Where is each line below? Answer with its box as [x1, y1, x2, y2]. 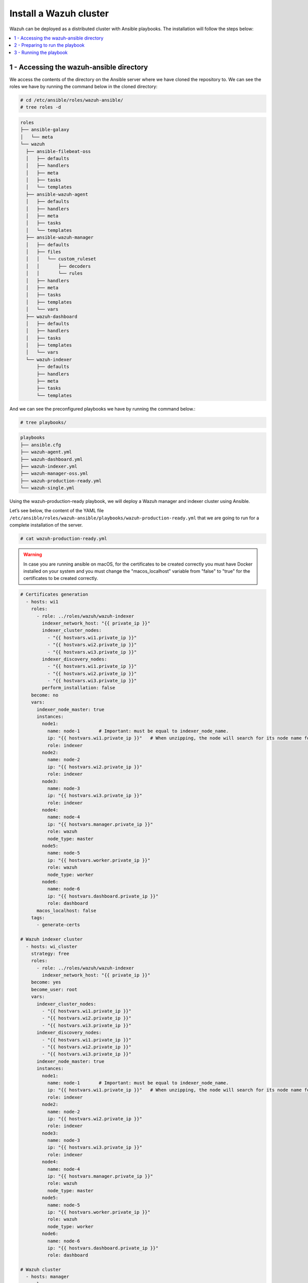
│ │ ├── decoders [26, 263, 91, 269]
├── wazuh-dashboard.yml [20, 456, 83, 462]
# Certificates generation [20, 592, 88, 597]
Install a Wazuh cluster [9, 8, 109, 19]
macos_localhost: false [36, 907, 97, 913]
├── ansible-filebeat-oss [26, 148, 91, 154]
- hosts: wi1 [26, 598, 59, 605]
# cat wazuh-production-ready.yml [20, 536, 107, 541]
